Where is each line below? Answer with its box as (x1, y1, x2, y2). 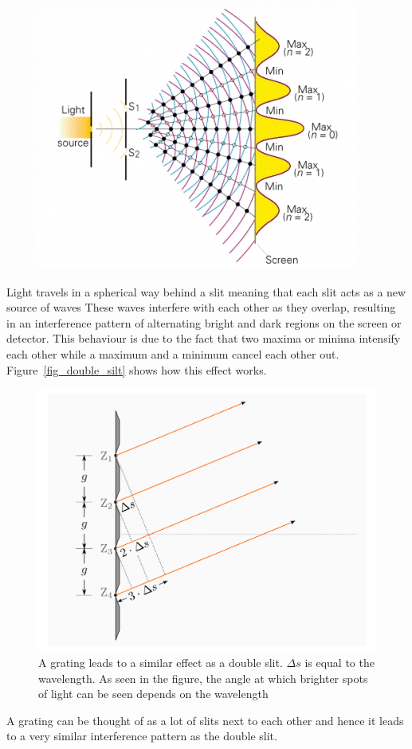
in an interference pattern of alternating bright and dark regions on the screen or (6, 314, 402, 331)
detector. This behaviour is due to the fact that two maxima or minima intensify (6, 330, 401, 347)
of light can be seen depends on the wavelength (38, 685, 269, 702)
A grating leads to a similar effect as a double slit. (38, 653, 283, 670)
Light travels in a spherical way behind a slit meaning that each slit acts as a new (6, 283, 406, 300)
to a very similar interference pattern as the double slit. (6, 727, 277, 744)
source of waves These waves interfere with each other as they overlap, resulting (6, 299, 396, 316)
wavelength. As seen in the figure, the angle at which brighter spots (38, 669, 368, 686)
